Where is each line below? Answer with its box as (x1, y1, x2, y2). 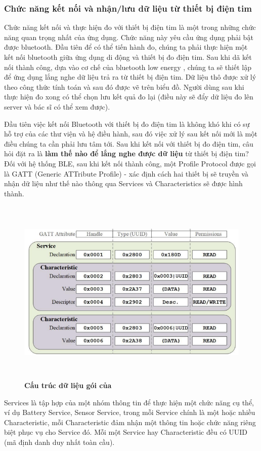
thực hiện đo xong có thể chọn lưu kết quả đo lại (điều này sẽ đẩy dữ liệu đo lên (4, 91, 253, 102)
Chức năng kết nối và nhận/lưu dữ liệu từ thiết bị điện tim (4, 2, 252, 14)
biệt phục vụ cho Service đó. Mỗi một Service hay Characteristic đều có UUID (4, 427, 248, 437)
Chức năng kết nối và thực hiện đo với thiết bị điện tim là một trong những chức (4, 22, 256, 32)
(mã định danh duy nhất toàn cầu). (4, 437, 115, 447)
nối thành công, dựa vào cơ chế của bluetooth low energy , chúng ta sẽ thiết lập (4, 61, 251, 72)
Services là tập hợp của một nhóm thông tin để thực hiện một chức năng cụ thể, (4, 397, 254, 407)
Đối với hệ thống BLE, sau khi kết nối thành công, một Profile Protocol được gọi (4, 158, 256, 168)
